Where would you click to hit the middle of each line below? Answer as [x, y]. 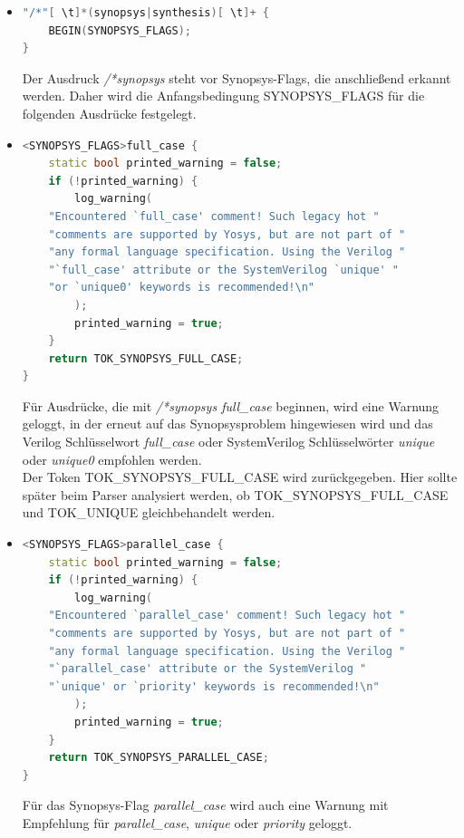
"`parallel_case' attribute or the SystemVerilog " [208, 669]
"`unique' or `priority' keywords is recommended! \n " [214, 686]
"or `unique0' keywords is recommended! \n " [181, 288]
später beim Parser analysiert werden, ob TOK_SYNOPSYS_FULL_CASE [235, 494]
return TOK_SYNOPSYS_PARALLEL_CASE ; [159, 758]
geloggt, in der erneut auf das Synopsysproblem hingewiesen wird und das [227, 424]
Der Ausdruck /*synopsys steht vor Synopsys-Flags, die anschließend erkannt [237, 77]
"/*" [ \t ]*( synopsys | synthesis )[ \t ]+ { [145, 13]
